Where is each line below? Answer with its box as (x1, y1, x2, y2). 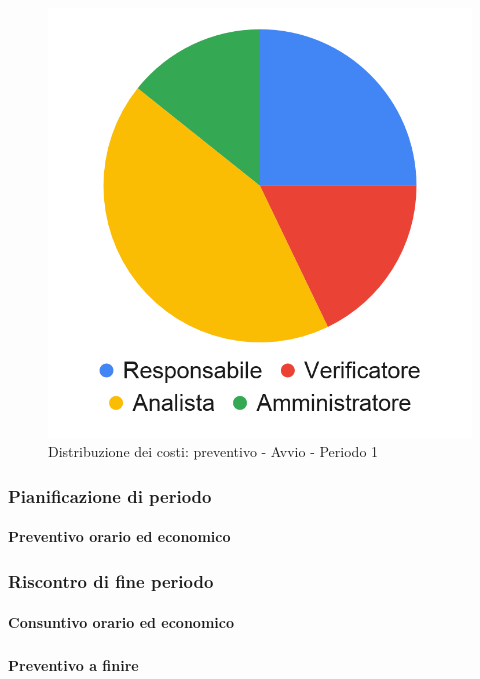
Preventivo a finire (8, 654, 139, 675)
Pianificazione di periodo (8, 483, 212, 508)
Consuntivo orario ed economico (8, 611, 234, 632)
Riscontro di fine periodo (8, 569, 214, 594)
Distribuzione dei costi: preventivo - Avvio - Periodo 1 (48, 441, 379, 462)
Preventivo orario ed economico (8, 526, 231, 547)
